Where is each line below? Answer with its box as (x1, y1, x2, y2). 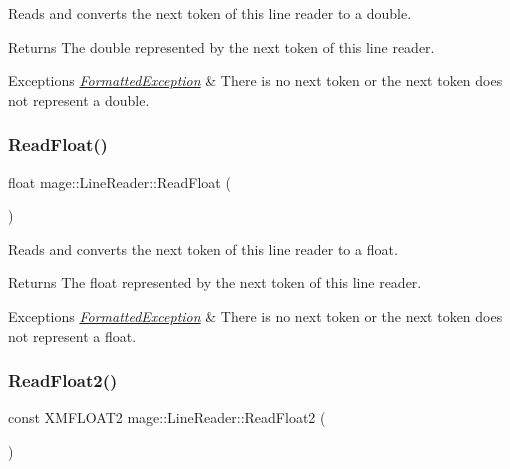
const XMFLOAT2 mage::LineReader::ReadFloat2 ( (8, 407, 326, 428)
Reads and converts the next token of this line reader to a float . (8, 238, 398, 259)
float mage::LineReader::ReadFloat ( (8, 171, 231, 192)
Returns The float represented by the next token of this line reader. (8, 272, 422, 293)
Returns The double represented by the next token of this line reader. (8, 36, 435, 57)
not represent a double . (8, 89, 150, 110)
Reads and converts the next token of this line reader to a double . (8, 3, 412, 23)
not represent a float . (8, 325, 137, 346)
